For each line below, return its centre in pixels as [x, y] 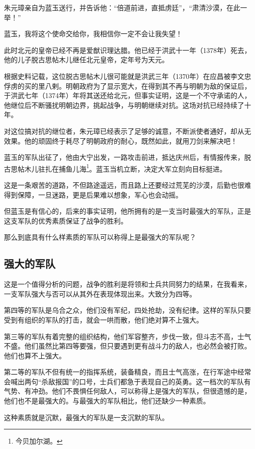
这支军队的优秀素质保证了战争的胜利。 [66, 220]
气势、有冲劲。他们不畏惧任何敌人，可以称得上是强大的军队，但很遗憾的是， [127, 391]
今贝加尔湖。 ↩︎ [39, 441]
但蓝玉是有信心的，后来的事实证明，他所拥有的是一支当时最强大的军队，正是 [127, 211]
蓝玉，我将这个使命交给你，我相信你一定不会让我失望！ [93, 34]
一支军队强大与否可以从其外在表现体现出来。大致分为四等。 [100, 293]
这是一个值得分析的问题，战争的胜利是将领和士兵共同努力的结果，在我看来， [127, 284]
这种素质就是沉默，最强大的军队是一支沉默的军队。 [86, 417]
